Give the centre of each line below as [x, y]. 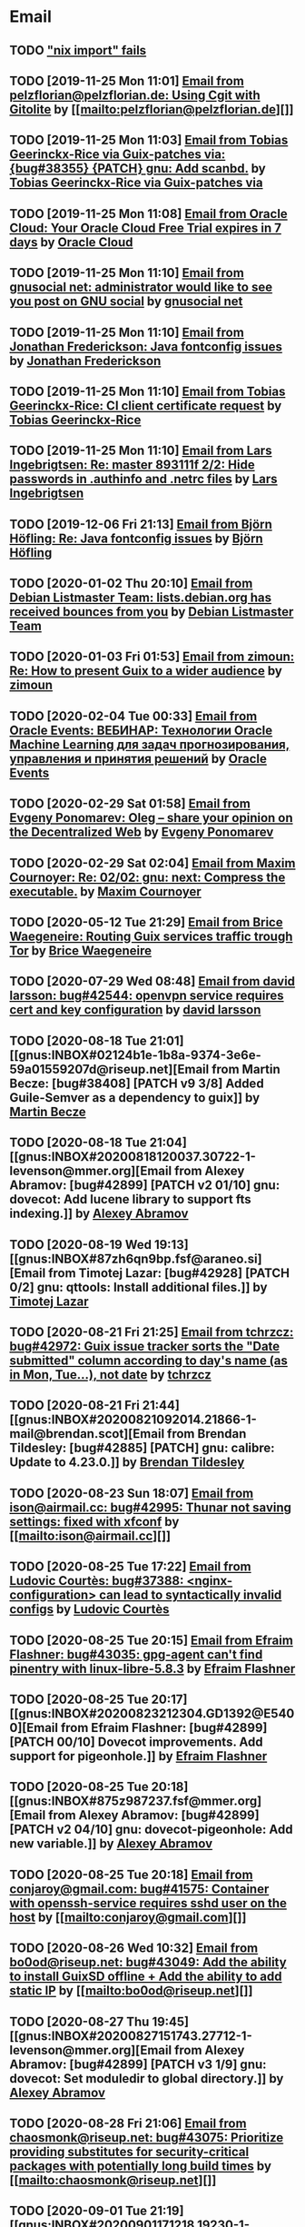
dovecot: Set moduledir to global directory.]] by [147, 2079]
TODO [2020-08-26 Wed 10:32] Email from [134, 1949]
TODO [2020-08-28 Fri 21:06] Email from [128, 2123]
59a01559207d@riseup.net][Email [109, 1069]
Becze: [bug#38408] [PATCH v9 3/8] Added [137, 1083]
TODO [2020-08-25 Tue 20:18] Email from [131, 1874]
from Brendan [207, 1434]
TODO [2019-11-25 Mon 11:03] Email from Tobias [149, 140]
